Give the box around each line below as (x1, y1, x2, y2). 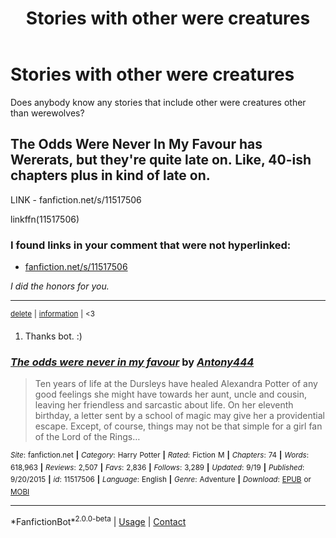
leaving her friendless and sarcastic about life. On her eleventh (34, 399, 294, 411)
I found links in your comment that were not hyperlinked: (10, 238, 292, 252)
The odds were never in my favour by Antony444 (10, 355, 255, 369)
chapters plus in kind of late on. (10, 167, 211, 184)
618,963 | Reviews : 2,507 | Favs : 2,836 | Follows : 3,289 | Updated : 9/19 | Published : (10, 462, 305, 472)
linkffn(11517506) (10, 213, 80, 225)
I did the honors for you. (10, 280, 110, 292)
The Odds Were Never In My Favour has (10, 136, 263, 153)
